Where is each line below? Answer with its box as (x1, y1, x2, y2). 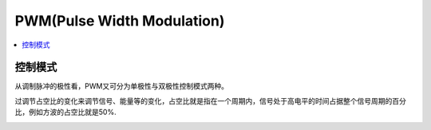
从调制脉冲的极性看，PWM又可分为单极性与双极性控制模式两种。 (14, 81, 229, 91)
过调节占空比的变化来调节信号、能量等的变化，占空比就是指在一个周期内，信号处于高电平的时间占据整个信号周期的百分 (14, 96, 406, 105)
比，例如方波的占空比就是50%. (14, 108, 117, 117)
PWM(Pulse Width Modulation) (14, 12, 225, 30)
